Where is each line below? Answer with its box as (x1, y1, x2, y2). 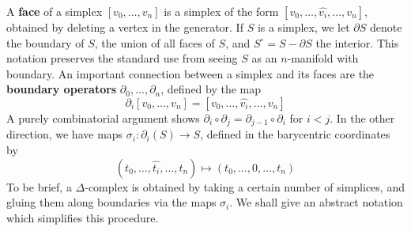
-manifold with (287, 50, 359, 66)
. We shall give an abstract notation (229, 194, 403, 210)
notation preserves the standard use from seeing (6, 50, 238, 66)
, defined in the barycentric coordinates (200, 126, 390, 142)
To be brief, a (6, 178, 72, 195)
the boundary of (6, 34, 85, 51)
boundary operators (6, 81, 117, 97)
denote (370, 19, 402, 35)
